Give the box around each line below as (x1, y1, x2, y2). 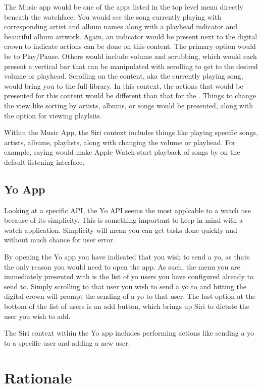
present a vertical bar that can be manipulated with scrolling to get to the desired (4, 60, 258, 71)
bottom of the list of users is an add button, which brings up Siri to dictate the (4, 301, 249, 311)
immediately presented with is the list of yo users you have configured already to (4, 271, 254, 282)
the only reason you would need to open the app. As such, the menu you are (4, 261, 240, 272)
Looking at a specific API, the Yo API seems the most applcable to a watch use (4, 205, 251, 215)
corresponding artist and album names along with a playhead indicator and (4, 21, 238, 32)
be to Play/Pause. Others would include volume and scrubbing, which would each (4, 50, 257, 61)
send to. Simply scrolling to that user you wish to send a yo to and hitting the (4, 281, 246, 291)
